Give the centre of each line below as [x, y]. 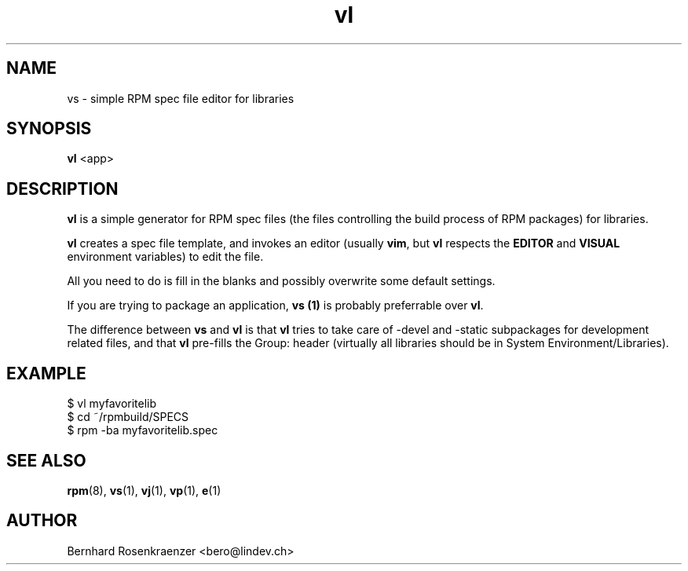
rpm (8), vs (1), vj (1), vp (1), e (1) [144, 490]
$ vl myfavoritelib [112, 404]
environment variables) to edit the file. [165, 257]
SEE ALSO [46, 460]
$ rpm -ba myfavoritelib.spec [143, 430]
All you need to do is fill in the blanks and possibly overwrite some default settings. [281, 281]
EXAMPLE [46, 373]
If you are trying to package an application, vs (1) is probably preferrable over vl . [275, 306]
